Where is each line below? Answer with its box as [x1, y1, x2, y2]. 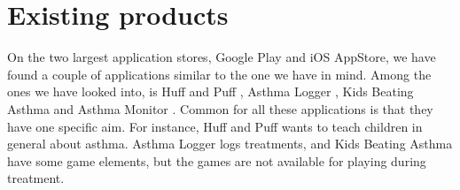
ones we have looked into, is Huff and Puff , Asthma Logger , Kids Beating [7, 82, 414, 101]
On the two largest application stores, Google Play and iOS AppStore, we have [7, 48, 436, 66]
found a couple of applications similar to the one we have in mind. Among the [7, 65, 432, 83]
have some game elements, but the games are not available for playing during [7, 151, 426, 170]
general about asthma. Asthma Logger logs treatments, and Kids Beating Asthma [7, 134, 453, 153]
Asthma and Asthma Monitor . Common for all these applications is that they [7, 99, 433, 118]
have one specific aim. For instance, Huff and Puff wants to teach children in [7, 117, 423, 135]
